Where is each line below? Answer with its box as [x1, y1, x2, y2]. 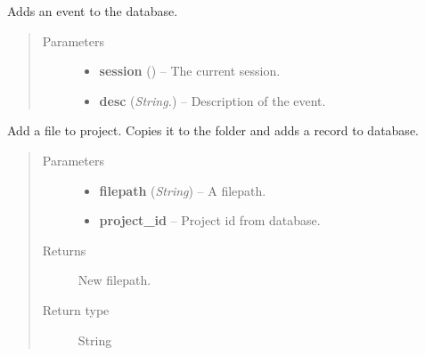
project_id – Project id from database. [99, 211, 321, 230]
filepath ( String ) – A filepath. [99, 181, 266, 199]
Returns [42, 240, 86, 259]
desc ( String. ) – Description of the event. [99, 91, 326, 109]
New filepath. [78, 271, 151, 289]
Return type [42, 300, 110, 319]
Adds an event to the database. [7, 2, 178, 20]
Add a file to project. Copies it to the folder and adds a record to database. [7, 121, 419, 140]
